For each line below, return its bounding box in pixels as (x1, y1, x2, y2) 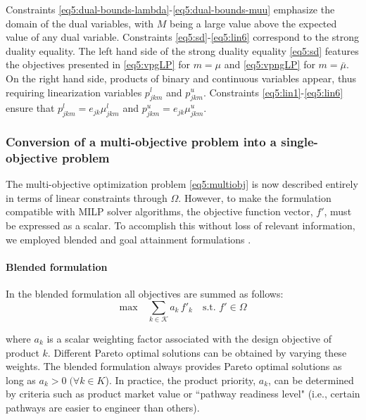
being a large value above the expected (170, 15, 337, 30)
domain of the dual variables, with (6, 15, 154, 30)
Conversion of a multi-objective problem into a (6, 133, 277, 151)
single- (281, 133, 318, 151)
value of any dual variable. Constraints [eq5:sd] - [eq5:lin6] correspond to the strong (6, 30, 359, 44)
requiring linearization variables (6, 84, 142, 99)
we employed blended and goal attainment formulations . (6, 231, 251, 246)
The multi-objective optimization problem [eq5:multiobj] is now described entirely (6, 177, 358, 191)
